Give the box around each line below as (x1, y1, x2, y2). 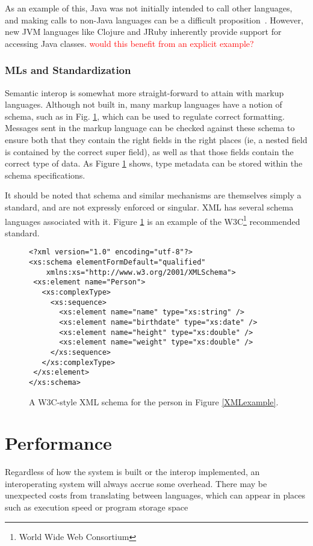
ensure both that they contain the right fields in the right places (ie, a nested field (5, 133, 308, 146)
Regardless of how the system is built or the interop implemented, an (5, 465, 260, 478)
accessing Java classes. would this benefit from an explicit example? (5, 37, 254, 49)
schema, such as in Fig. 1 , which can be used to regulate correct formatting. (5, 109, 285, 122)
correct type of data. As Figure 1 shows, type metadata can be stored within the (5, 157, 303, 170)
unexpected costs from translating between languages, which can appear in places (5, 489, 306, 502)
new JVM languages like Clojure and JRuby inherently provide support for (5, 25, 282, 38)
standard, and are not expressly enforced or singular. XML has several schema (5, 200, 294, 213)
